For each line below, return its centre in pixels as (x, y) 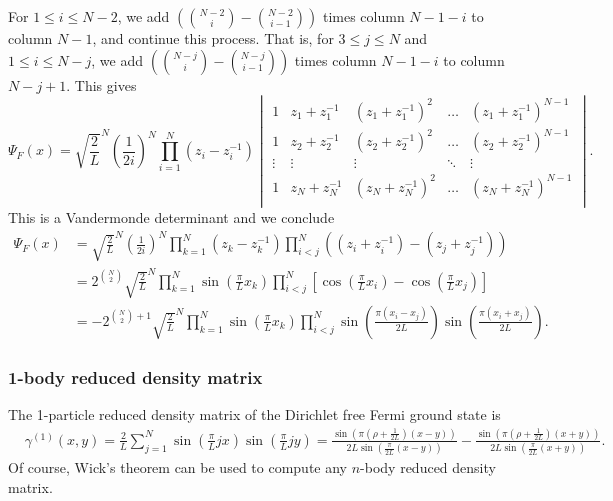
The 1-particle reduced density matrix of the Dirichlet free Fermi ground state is (254, 414)
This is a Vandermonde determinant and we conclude (171, 217)
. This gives (101, 84)
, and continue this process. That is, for (213, 38)
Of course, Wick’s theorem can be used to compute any (177, 467)
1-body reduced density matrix (135, 376)
